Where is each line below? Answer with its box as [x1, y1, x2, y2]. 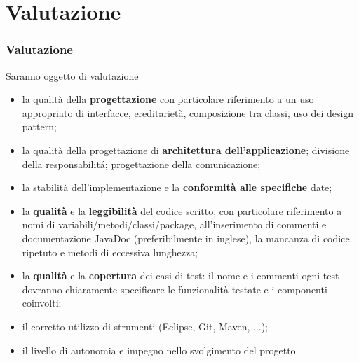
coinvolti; [22, 295, 62, 310]
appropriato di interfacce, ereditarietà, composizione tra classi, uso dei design [22, 105, 354, 120]
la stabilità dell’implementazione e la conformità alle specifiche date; [22, 180, 332, 195]
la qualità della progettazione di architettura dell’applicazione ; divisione [22, 142, 350, 157]
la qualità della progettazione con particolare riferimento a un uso [22, 92, 314, 106]
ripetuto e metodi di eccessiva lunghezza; [22, 244, 198, 259]
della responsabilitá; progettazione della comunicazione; [22, 156, 261, 171]
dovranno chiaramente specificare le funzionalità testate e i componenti [22, 281, 327, 296]
